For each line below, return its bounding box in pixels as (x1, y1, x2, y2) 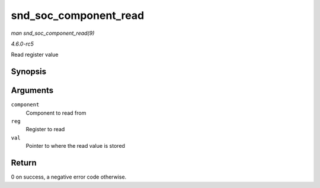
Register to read (25, 126, 65, 133)
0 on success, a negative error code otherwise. (11, 173, 127, 180)
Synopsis (11, 67, 47, 77)
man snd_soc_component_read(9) (11, 30, 95, 37)
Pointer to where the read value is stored (25, 142, 126, 150)
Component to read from (25, 109, 87, 116)
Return (11, 158, 37, 168)
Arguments (11, 86, 54, 96)
